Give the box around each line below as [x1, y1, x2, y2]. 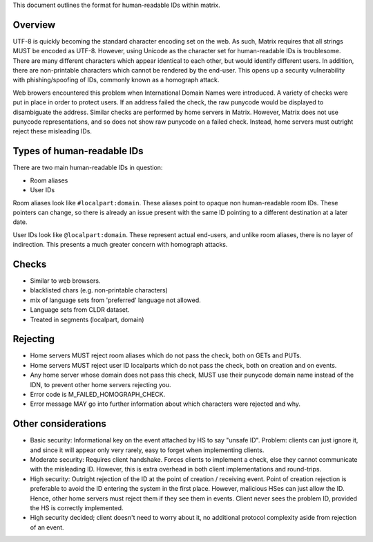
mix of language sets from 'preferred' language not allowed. [30, 296, 201, 304]
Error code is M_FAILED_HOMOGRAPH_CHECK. [30, 391, 166, 398]
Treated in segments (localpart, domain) [30, 315, 144, 324]
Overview [12, 19, 56, 30]
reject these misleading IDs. [12, 127, 93, 135]
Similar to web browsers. [30, 277, 101, 285]
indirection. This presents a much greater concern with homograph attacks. [12, 241, 228, 249]
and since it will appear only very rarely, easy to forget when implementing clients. [30, 446, 265, 454]
